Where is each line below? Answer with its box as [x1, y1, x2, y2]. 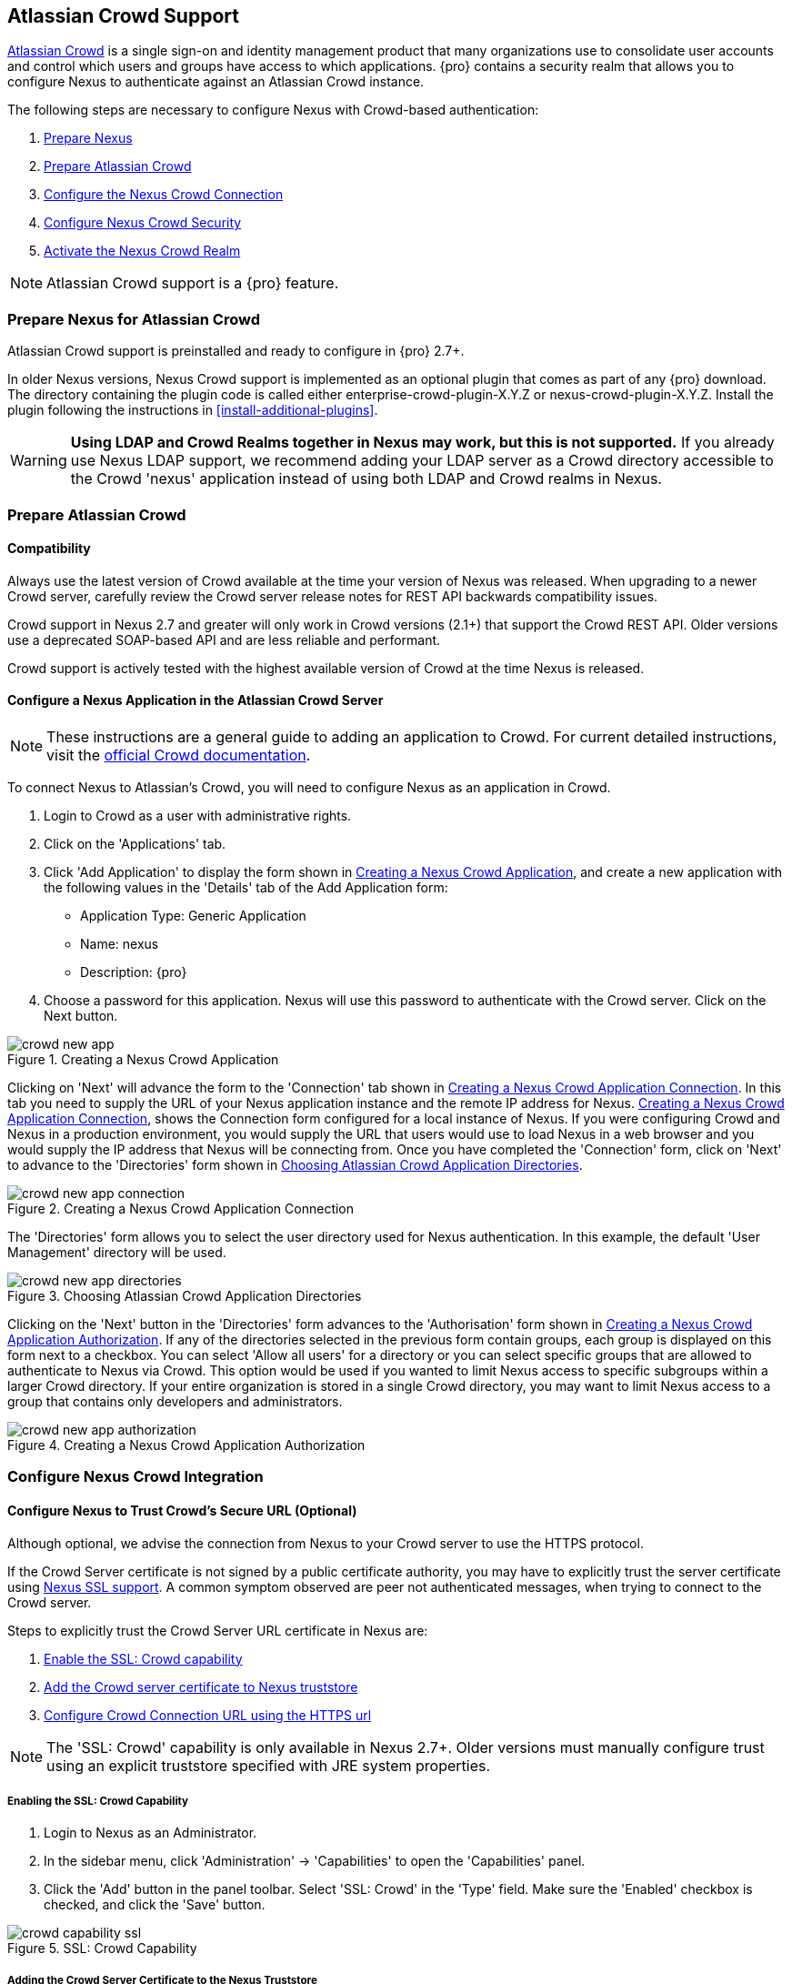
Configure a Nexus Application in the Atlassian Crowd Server [7, 692, 384, 709]
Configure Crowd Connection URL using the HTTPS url [44, 1707, 372, 1723]
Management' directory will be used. [7, 1244, 226, 1260]
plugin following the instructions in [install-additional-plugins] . [7, 402, 378, 418]
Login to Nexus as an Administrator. [44, 1825, 257, 1841]
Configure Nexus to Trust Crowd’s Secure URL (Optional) [7, 1502, 357, 1518]
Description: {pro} [80, 963, 187, 980]
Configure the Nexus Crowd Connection [44, 186, 284, 203]
